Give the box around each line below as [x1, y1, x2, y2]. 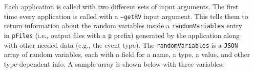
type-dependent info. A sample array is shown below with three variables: [4, 58, 224, 69]
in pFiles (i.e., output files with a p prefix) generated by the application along [4, 30, 240, 40]
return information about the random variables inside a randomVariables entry [4, 20, 242, 31]
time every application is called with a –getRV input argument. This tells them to [4, 11, 248, 21]
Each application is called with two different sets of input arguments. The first [4, 1, 239, 11]
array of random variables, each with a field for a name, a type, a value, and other [4, 49, 250, 59]
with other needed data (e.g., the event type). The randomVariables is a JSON [4, 39, 238, 50]
